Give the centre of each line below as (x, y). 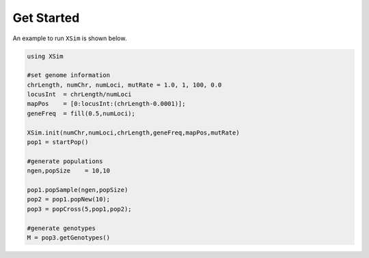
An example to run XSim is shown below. (70, 38)
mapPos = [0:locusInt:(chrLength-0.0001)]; (106, 104)
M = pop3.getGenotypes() (69, 238)
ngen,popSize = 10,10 (69, 171)
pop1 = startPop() (58, 142)
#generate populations (65, 161)
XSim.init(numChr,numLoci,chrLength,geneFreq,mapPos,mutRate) (133, 132)
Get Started (46, 18)
